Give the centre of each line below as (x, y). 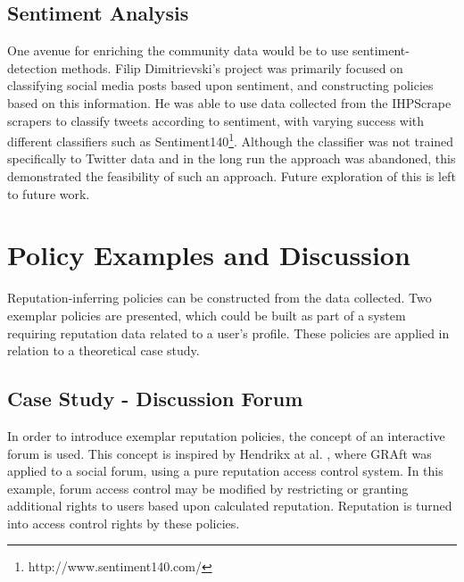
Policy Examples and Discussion (209, 255)
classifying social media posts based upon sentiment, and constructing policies (220, 85)
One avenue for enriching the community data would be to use (178, 50)
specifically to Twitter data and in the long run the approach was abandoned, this (232, 158)
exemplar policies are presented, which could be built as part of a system (207, 315)
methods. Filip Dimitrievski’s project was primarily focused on (232, 67)
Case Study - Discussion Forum (155, 399)
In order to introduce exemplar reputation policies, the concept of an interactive (226, 435)
